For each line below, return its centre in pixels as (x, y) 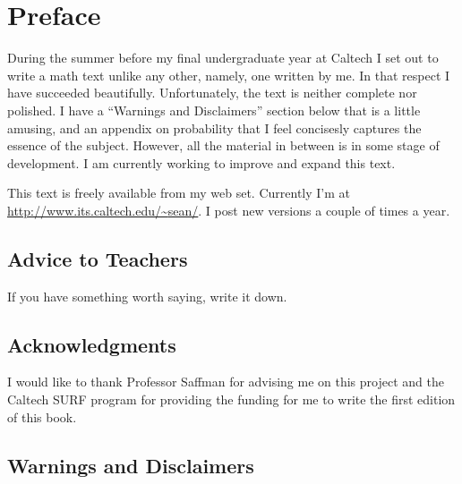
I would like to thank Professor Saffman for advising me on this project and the (226, 382)
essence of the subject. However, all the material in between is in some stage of (223, 145)
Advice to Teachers (98, 258)
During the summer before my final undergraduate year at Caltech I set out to (223, 58)
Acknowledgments (92, 344)
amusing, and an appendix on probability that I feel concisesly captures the (214, 127)
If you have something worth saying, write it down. (147, 296)
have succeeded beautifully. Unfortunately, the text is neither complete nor (212, 93)
